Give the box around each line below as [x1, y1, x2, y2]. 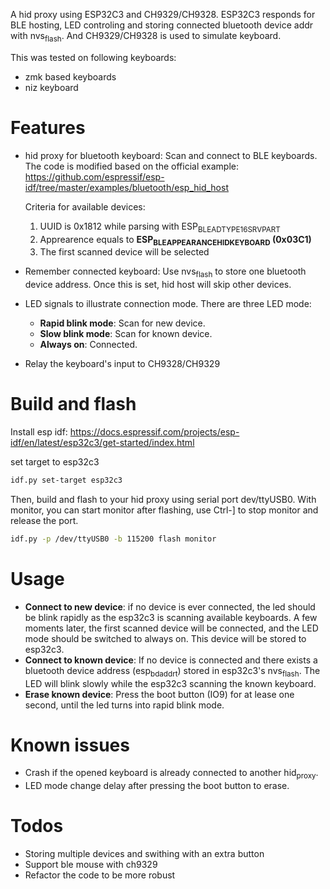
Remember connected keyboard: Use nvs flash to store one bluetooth [24, 265, 307, 280]
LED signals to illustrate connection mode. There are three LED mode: [24, 298, 312, 310]
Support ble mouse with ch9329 [24, 859, 158, 871]
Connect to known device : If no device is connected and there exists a [24, 654, 318, 666]
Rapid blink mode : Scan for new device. [39, 317, 206, 329]
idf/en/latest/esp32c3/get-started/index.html [10, 437, 195, 449]
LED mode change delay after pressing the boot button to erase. [24, 780, 290, 792]
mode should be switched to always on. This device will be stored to [24, 632, 307, 644]
